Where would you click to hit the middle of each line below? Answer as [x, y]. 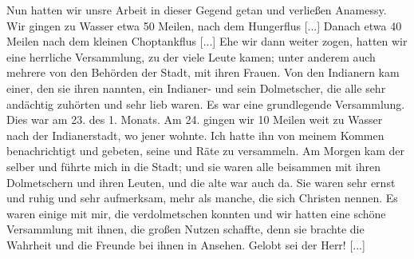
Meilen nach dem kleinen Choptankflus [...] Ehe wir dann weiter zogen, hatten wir [207, 41]
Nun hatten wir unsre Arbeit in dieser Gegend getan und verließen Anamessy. [197, 10]
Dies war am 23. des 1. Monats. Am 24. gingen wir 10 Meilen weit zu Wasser [195, 120]
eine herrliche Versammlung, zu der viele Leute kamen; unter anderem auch [191, 56]
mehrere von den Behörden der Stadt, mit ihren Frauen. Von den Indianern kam [203, 72]
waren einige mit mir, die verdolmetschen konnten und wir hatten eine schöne [196, 213]
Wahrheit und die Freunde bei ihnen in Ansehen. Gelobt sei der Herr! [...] [186, 244]
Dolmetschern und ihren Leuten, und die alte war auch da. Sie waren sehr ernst [201, 182]
